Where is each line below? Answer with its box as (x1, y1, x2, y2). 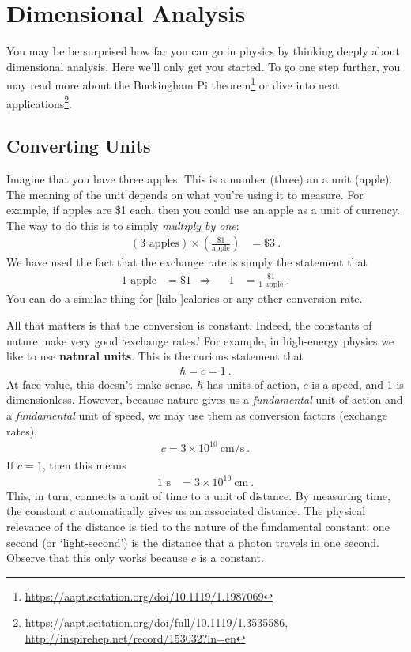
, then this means (42, 456, 126, 473)
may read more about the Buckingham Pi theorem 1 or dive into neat (6, 74, 340, 92)
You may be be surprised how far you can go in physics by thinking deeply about (6, 43, 400, 59)
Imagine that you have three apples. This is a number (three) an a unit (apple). (6, 171, 393, 187)
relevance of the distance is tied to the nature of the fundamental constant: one (6, 518, 390, 535)
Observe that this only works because (6, 549, 188, 566)
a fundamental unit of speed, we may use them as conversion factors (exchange (6, 406, 387, 423)
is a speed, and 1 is (311, 375, 404, 392)
